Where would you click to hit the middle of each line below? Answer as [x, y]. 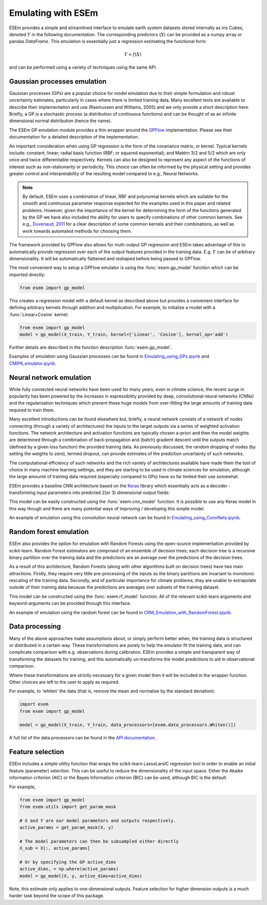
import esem [34, 704]
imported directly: [27, 274]
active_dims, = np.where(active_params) [69, 869]
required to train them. [32, 410]
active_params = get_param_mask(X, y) [67, 828]
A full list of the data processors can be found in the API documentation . [83, 738]
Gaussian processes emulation [58, 81]
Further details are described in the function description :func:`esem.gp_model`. [91, 347]
